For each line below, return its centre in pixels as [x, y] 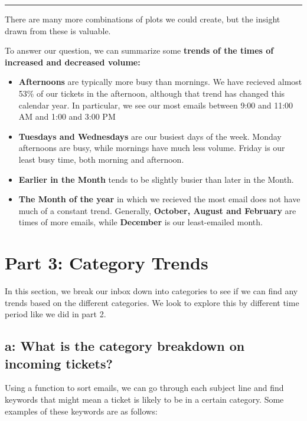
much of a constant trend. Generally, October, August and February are [157, 210]
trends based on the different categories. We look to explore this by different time [152, 302]
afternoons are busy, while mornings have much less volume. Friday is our [152, 148]
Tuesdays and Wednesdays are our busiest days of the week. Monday [150, 136]
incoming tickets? [59, 363]
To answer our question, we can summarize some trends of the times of [139, 50]
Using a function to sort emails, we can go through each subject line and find [144, 388]
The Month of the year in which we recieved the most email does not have [159, 199]
